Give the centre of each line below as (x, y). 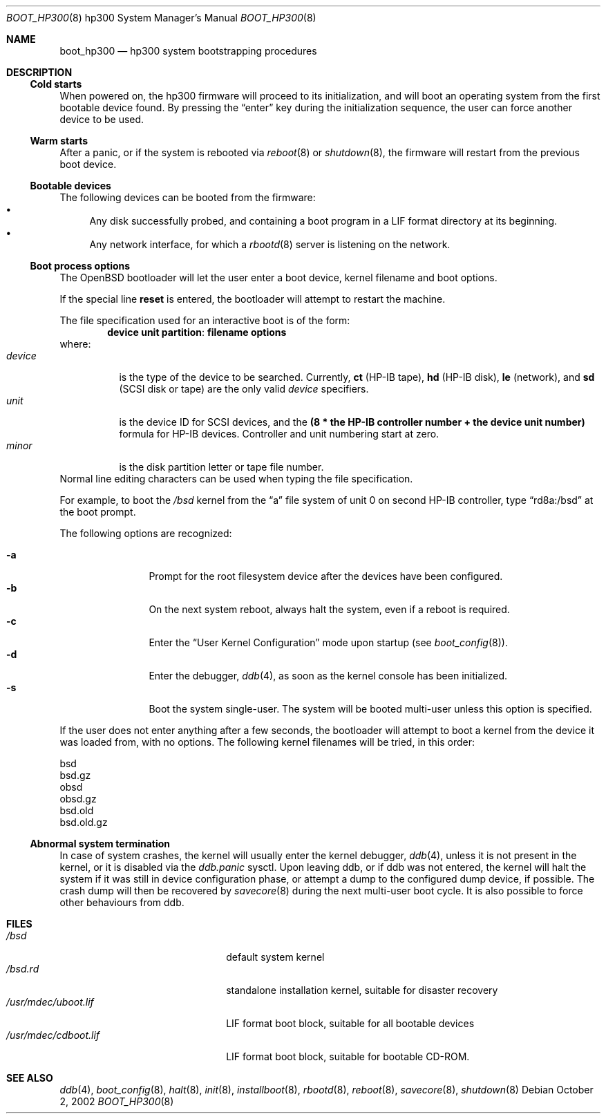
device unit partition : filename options (197, 332)
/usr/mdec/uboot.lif (50, 1002)
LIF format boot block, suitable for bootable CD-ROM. (348, 1056)
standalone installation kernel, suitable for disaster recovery (362, 990)
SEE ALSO (30, 1078)
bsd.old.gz (84, 822)
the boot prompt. (98, 512)
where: (75, 344)
